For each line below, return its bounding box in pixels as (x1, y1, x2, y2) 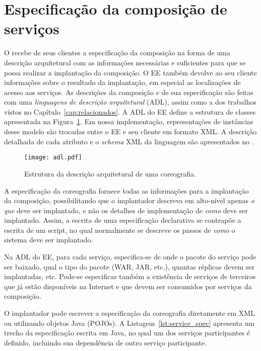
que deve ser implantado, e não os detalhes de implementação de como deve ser (4, 205, 248, 215)
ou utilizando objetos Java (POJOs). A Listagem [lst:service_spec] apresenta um (4, 317, 255, 328)
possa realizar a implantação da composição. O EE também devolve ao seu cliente (4, 67, 257, 77)
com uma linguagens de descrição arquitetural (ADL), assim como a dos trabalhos (4, 97, 256, 107)
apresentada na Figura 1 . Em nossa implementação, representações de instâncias (4, 116, 253, 127)
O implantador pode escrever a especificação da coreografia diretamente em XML (4, 308, 255, 318)
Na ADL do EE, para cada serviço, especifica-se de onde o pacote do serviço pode (4, 251, 256, 262)
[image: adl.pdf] (24, 154, 82, 161)
